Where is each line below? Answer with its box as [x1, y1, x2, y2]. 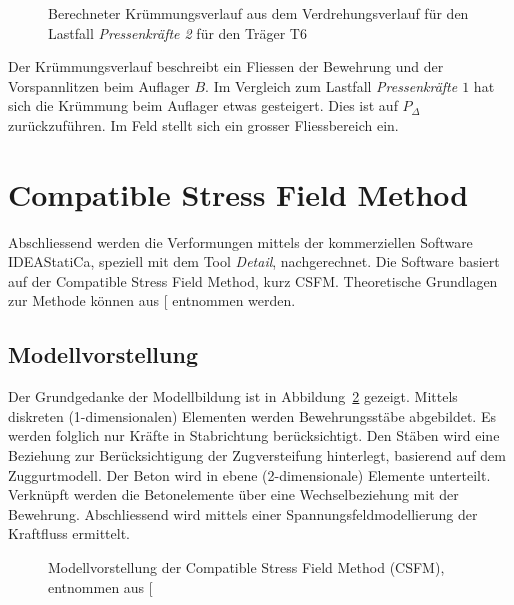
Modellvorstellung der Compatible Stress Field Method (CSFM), [48, 557, 445, 578]
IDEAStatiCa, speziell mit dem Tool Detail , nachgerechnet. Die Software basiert [8, 251, 500, 272]
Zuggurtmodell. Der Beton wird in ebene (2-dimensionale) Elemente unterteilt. [8, 464, 491, 485]
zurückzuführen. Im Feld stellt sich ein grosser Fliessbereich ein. [8, 114, 399, 135]
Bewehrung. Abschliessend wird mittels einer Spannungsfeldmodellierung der [8, 503, 478, 524]
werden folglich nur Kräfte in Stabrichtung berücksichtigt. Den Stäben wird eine [8, 425, 500, 446]
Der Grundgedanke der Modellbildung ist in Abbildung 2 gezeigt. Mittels [8, 386, 458, 407]
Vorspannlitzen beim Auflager [8, 75, 190, 96]
